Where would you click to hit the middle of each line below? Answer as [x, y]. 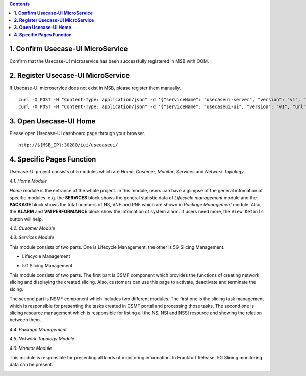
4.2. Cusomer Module [32, 228]
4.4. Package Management [38, 329]
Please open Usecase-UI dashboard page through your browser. [77, 133]
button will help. [26, 219]
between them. [25, 320]
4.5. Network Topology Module [42, 339]
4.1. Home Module [28, 181]
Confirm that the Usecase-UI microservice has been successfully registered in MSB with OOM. [109, 61]
